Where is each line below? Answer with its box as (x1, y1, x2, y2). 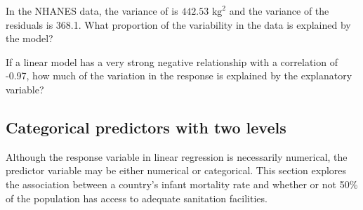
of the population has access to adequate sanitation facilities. (6, 190, 268, 205)
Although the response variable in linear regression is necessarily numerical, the (6, 149, 348, 164)
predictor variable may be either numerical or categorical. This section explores (6, 163, 347, 178)
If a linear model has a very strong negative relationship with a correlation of (6, 54, 338, 69)
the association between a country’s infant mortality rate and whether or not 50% (6, 176, 358, 191)
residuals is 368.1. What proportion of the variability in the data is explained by (6, 17, 351, 32)
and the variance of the (229, 4, 329, 18)
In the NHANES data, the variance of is (6, 4, 178, 18)
